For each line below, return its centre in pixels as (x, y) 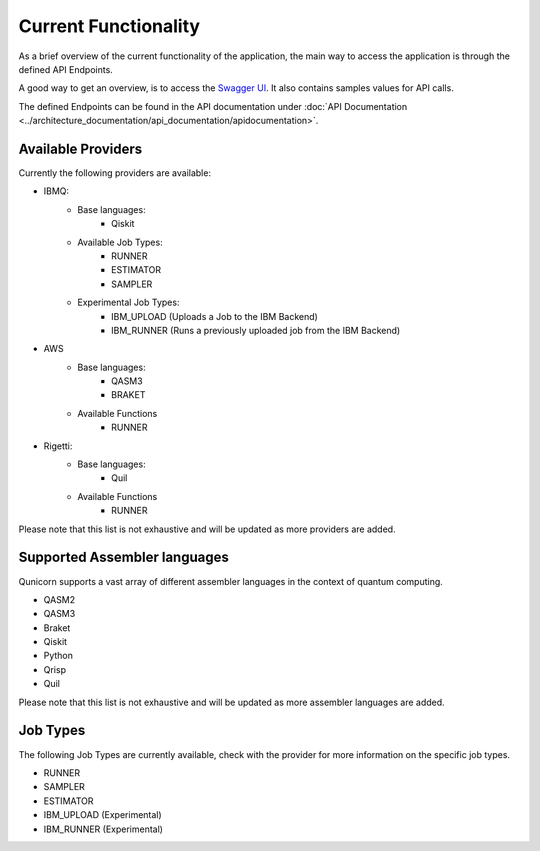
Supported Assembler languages (123, 557)
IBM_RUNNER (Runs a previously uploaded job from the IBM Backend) (256, 330)
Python (58, 656)
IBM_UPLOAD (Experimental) (102, 815)
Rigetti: (58, 446)
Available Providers (80, 148)
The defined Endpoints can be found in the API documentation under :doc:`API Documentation (213, 106)
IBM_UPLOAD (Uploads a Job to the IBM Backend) (215, 316)
